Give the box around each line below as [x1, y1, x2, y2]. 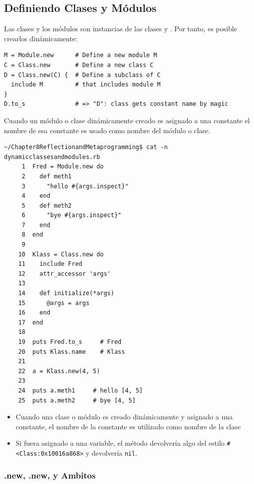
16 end [18, 309, 51, 317]
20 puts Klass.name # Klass [18, 348, 125, 355]
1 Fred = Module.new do [21, 163, 104, 170]
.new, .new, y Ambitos [4, 469, 96, 481]
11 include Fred [18, 260, 83, 268]
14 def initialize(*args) [18, 290, 114, 297]
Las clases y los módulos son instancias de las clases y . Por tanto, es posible [4, 23, 237, 34]
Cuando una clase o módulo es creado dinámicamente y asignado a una [15, 411, 233, 422]
